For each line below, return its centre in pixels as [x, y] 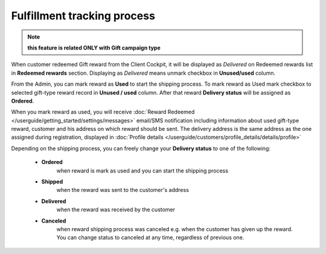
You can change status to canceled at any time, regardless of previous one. [150, 238]
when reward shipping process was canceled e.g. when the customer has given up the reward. [174, 229]
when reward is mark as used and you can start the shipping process [142, 170]
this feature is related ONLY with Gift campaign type [94, 48]
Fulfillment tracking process [83, 16]
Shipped [52, 182]
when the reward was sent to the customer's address [123, 190]
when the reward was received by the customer [116, 210]
